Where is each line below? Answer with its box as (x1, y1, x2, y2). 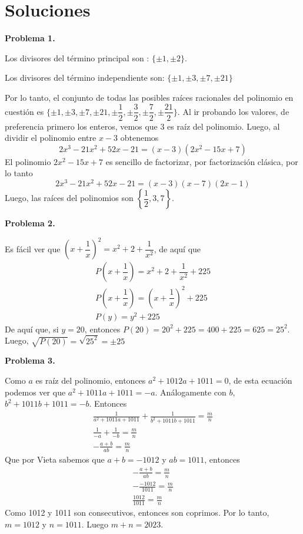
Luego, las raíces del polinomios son (5, 192, 134, 204)
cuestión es (5, 105, 44, 117)
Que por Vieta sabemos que (5, 453, 105, 465)
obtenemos (120, 131, 159, 144)
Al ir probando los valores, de (182, 105, 289, 117)
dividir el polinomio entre (5, 131, 96, 144)
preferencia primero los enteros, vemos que (5, 120, 158, 132)
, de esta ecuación (228, 374, 292, 387)
